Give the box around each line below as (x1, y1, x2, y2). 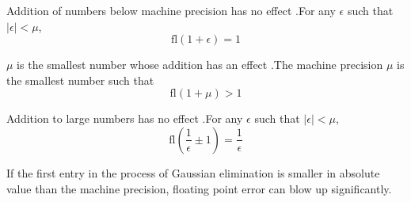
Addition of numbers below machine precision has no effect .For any (6, 2, 336, 18)
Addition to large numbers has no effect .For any (6, 110, 243, 127)
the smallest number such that (6, 71, 154, 88)
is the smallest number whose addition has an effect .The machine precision (17, 56, 383, 73)
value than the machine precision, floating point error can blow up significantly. (6, 180, 392, 196)
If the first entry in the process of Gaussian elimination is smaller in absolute (6, 164, 380, 181)
